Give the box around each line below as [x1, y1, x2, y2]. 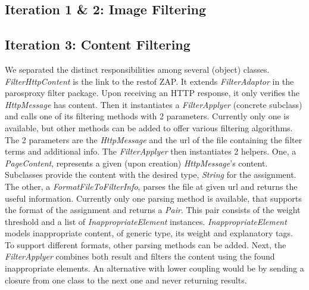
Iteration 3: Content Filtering [5, 35, 191, 54]
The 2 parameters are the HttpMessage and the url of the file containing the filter [5, 133, 302, 146]
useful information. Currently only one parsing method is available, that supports [5, 192, 302, 204]
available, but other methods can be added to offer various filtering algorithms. [5, 121, 293, 134]
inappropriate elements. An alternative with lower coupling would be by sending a [5, 262, 304, 274]
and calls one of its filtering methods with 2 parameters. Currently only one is [5, 110, 289, 122]
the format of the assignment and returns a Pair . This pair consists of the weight [5, 203, 301, 216]
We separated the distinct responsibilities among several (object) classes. [5, 63, 270, 75]
